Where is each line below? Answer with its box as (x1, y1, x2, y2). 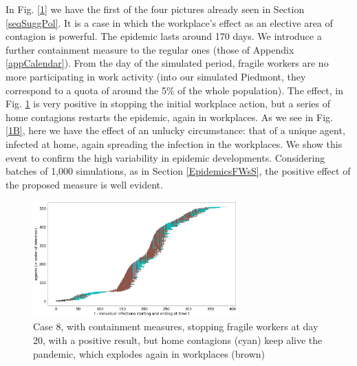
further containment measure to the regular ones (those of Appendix (6, 42, 294, 56)
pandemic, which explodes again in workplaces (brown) (33, 346, 266, 360)
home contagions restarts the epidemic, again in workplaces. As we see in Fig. (6, 109, 333, 124)
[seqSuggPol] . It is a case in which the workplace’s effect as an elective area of (6, 15, 333, 30)
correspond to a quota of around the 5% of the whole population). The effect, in (6, 83, 343, 97)
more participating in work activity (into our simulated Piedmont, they (6, 69, 306, 83)
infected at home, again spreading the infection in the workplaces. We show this (6, 136, 343, 151)
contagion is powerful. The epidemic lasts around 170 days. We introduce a (6, 29, 322, 43)
